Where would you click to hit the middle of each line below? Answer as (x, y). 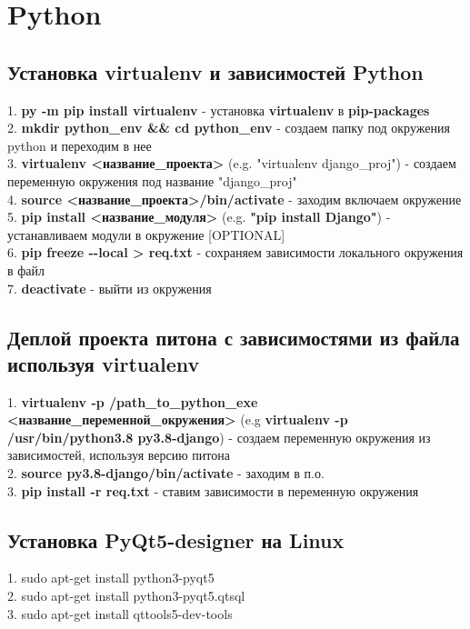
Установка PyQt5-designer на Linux (176, 539)
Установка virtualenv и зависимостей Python (215, 71)
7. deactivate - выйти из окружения (110, 288)
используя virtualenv (104, 363)
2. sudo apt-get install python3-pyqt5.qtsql (126, 596)
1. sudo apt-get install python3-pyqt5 (111, 578)
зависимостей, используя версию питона (119, 455)
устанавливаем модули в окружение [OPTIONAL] (146, 234)
